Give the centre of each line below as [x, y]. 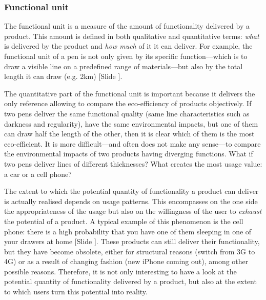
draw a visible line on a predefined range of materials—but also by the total [124, 66]
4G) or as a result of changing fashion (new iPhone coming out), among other [126, 261]
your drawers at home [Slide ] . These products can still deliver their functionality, [132, 241]
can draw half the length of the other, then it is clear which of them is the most [129, 134]
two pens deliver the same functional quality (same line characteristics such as [127, 113]
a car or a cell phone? [38, 174]
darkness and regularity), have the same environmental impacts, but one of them [131, 123]
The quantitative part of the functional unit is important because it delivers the [130, 93]
